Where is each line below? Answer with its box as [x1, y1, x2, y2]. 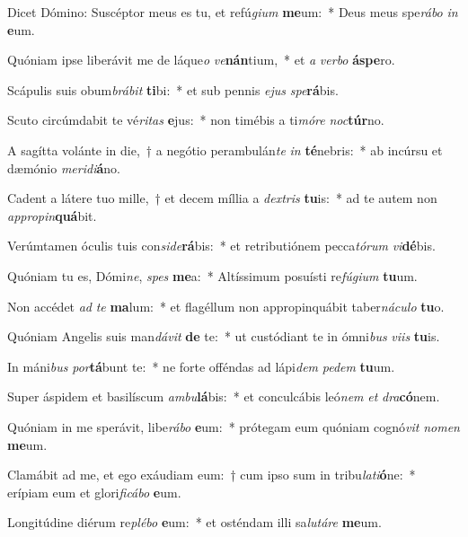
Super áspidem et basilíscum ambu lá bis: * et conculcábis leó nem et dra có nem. [7, 387, 440, 406]
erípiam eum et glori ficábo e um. [7, 482, 181, 501]
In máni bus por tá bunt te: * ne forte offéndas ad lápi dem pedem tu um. [7, 357, 395, 375]
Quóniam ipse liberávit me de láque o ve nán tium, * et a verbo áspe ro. [7, 50, 395, 69]
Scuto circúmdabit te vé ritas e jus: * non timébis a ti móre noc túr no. [7, 110, 384, 129]
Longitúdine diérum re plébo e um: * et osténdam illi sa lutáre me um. [7, 513, 382, 532]
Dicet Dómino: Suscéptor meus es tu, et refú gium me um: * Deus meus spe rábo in [7, 3, 458, 21]
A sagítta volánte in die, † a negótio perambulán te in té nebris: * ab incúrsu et [7, 140, 443, 159]
